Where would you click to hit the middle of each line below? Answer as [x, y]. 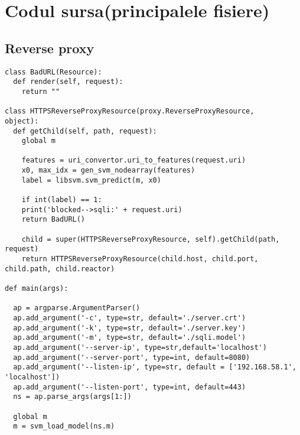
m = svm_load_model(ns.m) [64, 426]
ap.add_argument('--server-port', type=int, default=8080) [132, 357]
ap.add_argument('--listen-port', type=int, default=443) [130, 387]
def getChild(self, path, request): [85, 131]
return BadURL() [53, 220]
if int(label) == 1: [62, 200]
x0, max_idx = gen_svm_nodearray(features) [108, 171]
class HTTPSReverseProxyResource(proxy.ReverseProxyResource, [130, 111]
